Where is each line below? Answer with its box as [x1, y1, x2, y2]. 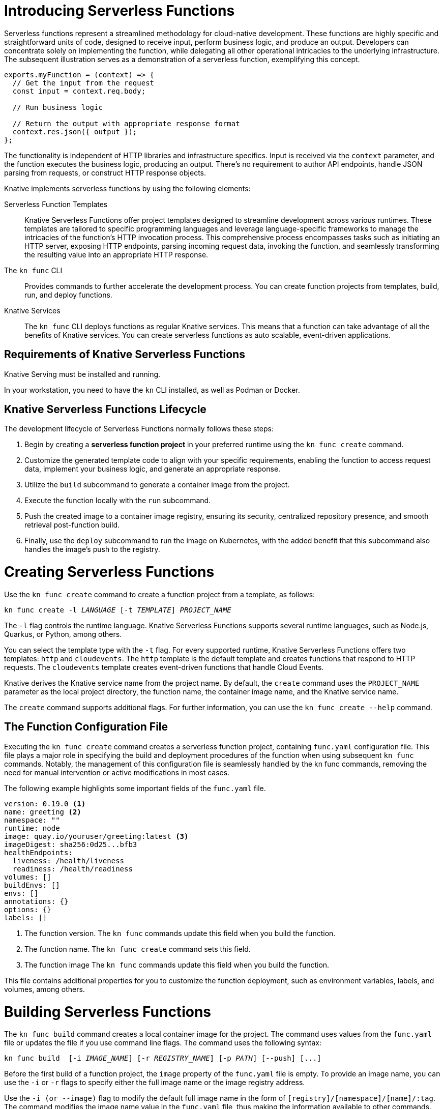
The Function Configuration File [4, 720, 168, 734]
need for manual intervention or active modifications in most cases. [4, 768, 230, 777]
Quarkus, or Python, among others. [4, 629, 122, 638]
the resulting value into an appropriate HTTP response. [24, 250, 209, 259]
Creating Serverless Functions [4, 563, 215, 581]
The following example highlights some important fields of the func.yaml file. [4, 783, 266, 793]
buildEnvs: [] [4, 881, 60, 889]
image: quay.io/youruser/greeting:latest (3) [4, 832, 189, 840]
